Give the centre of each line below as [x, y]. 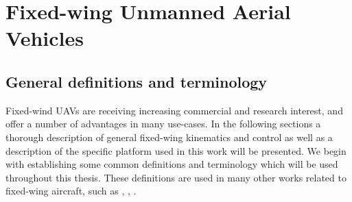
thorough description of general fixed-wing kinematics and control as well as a [169, 137]
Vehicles [45, 38]
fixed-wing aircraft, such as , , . [71, 191]
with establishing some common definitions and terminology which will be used [172, 164]
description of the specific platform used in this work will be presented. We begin [176, 150]
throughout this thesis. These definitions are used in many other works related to [176, 177]
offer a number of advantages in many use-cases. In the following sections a [163, 124]
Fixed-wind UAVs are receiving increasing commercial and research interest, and [174, 110]
